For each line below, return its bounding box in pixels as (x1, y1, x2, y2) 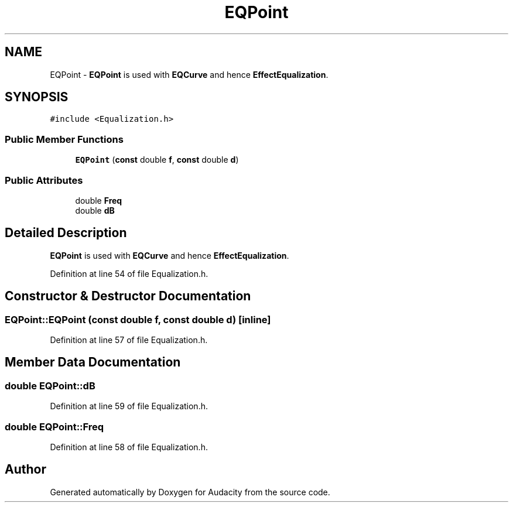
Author (5, 462, 46, 477)
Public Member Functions (5, 133, 124, 145)
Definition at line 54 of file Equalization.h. (50, 268, 208, 279)
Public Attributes (5, 174, 83, 186)
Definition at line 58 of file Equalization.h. (50, 441, 208, 452)
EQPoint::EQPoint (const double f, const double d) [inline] (5, 313, 271, 326)
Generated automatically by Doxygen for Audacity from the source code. (50, 487, 330, 497)
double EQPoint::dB (5, 379, 95, 392)
